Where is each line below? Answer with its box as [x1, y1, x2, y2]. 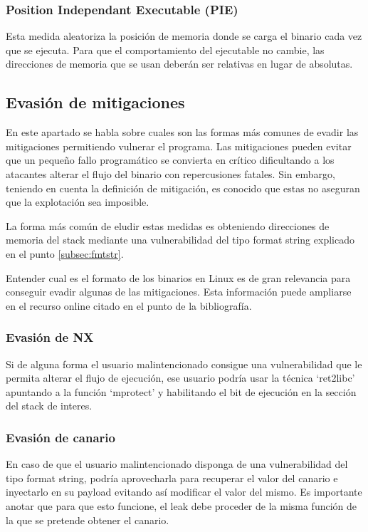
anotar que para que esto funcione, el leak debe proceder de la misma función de [6, 498, 357, 513]
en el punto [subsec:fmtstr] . [6, 246, 124, 261]
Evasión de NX [6, 328, 94, 346]
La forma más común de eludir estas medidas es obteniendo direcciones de [6, 218, 330, 233]
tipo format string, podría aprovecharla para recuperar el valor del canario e [6, 470, 338, 485]
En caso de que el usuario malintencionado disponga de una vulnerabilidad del [6, 457, 348, 471]
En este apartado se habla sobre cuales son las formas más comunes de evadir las [6, 125, 359, 140]
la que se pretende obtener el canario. [6, 512, 169, 527]
